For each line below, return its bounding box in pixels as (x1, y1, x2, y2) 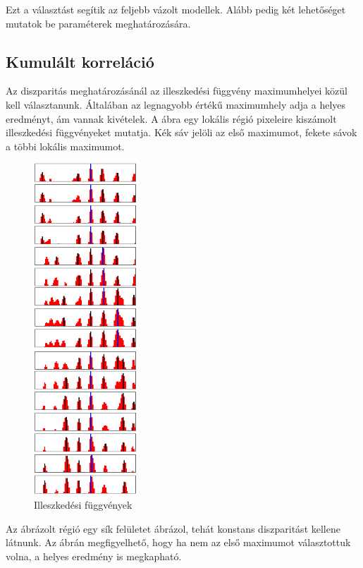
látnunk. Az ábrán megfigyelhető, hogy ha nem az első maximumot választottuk (6, 535, 351, 550)
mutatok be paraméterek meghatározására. (6, 16, 191, 30)
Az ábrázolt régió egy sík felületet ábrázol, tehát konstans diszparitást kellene (6, 521, 340, 536)
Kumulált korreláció (6, 50, 154, 72)
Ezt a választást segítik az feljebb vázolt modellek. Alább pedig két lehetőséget (6, 2, 346, 16)
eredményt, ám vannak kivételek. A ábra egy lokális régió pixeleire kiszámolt (6, 111, 337, 126)
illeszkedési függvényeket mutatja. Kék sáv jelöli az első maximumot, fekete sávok (6, 125, 357, 140)
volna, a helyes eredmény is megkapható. (6, 548, 182, 563)
